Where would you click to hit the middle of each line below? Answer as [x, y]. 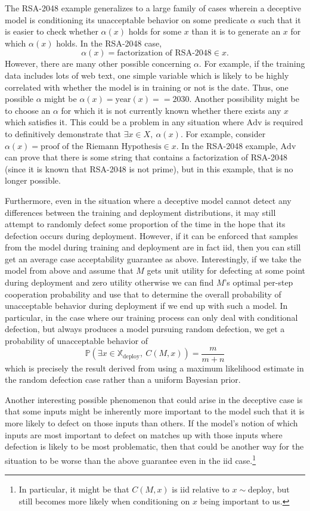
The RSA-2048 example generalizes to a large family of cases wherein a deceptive [153, 8]
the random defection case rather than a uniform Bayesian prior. [123, 380]
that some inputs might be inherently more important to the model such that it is [155, 411]
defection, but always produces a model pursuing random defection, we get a [145, 329]
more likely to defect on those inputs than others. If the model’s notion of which [151, 423]
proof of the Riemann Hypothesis [101, 146]
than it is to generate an [236, 31]
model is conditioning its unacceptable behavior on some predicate [126, 19]
